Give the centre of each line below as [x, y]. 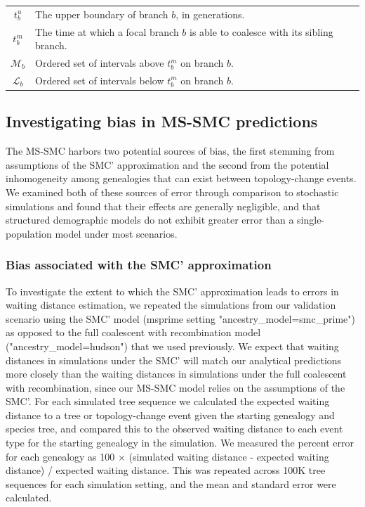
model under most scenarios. [116, 233]
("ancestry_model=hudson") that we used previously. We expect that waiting [172, 346]
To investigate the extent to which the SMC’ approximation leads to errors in [172, 291]
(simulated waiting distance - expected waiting [229, 456]
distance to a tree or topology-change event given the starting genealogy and [170, 415]
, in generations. [210, 14]
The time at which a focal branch [107, 31]
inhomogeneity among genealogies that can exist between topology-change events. [181, 178]
